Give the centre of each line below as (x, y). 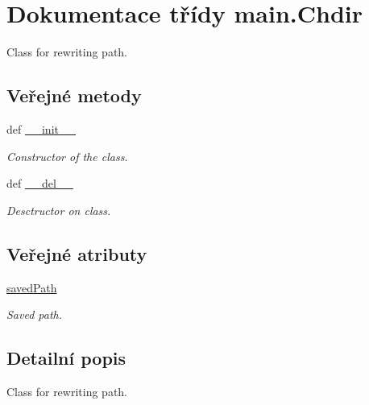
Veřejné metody (74, 95)
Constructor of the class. (67, 156)
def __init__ (41, 128)
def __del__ (40, 183)
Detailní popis (66, 358)
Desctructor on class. (59, 210)
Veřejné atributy (77, 253)
